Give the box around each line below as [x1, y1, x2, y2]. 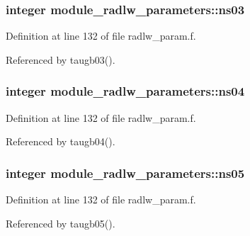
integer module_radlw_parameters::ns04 [6, 82, 245, 100]
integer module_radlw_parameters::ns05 [6, 164, 245, 181]
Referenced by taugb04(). [6, 134, 115, 149]
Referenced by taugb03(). [6, 52, 115, 67]
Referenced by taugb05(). [6, 215, 115, 230]
